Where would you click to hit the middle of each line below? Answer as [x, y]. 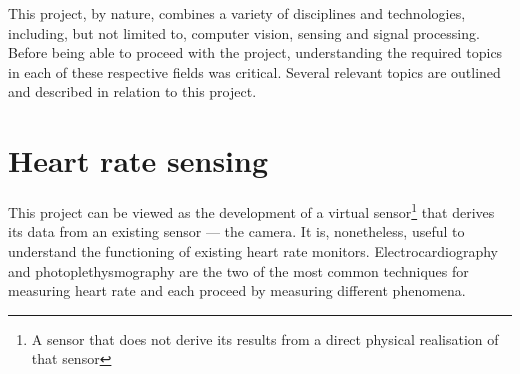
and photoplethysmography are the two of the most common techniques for [238, 270]
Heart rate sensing [138, 160]
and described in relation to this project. [132, 91]
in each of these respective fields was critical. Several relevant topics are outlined [254, 71]
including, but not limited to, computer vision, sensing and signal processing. [244, 32]
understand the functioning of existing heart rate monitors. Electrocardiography [253, 250]
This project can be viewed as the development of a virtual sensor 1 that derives [251, 210]
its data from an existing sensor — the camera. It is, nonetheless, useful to [236, 231]
